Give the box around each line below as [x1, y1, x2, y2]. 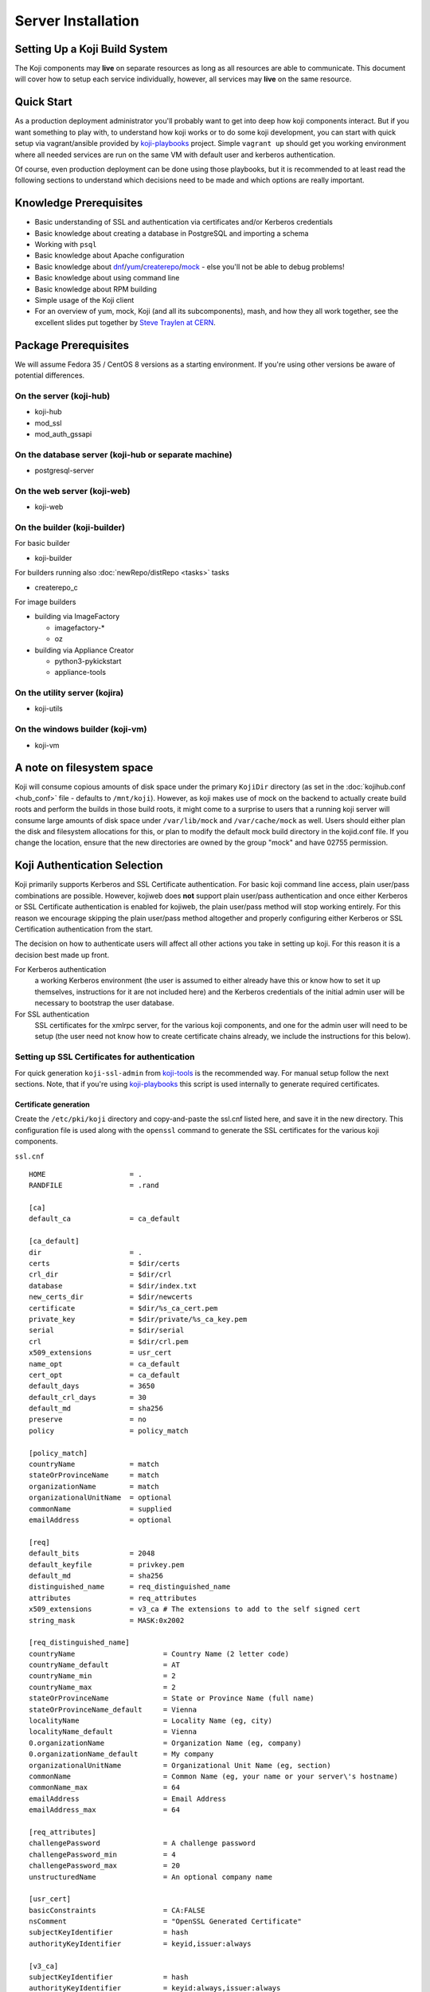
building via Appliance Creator [34, 645, 135, 655]
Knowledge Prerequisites [14, 196, 143, 210]
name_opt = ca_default [29, 1359, 181, 1368]
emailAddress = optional [29, 1516, 172, 1524]
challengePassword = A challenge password [29, 1839, 256, 1848]
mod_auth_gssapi [34, 429, 92, 438]
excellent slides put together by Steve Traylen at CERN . [34, 317, 217, 327]
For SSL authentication [14, 1009, 90, 1019]
